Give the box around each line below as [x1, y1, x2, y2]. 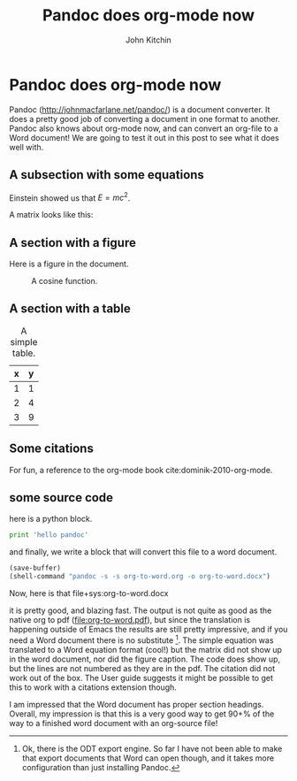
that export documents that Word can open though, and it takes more [21, 753, 275, 763]
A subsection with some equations [9, 167, 205, 182]
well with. [9, 142, 44, 152]
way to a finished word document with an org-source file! [9, 717, 218, 728]
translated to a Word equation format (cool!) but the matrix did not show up [9, 644, 283, 655]
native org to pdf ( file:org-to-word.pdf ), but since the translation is [9, 615, 250, 625]
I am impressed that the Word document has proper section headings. [9, 699, 264, 709]
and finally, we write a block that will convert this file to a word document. [9, 547, 278, 557]
